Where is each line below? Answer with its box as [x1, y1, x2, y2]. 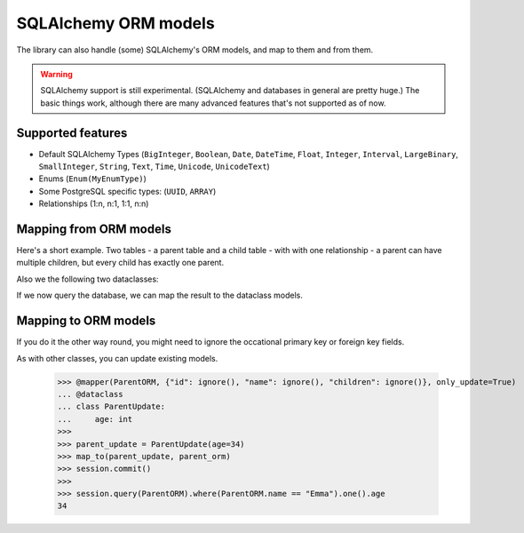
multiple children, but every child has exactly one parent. [16, 258, 225, 268]
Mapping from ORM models [16, 222, 172, 236]
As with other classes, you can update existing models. [16, 353, 218, 363]
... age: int [57, 414, 133, 424]
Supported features [16, 125, 128, 140]
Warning [40, 68, 73, 79]
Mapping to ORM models [16, 314, 156, 329]
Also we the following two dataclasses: [16, 274, 159, 284]
